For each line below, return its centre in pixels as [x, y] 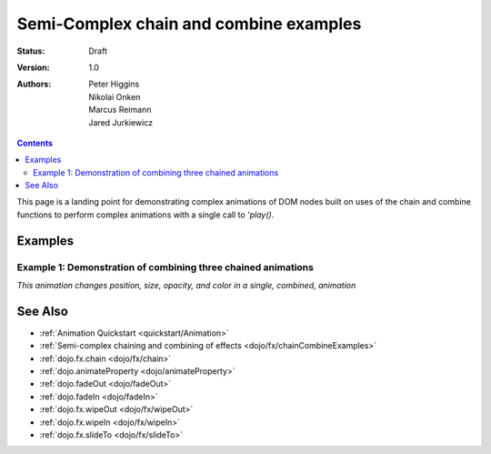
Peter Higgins [114, 84]
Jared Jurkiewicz [121, 122]
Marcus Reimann [120, 110]
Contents [35, 143]
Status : [31, 51]
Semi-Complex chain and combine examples [189, 24]
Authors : [34, 84]
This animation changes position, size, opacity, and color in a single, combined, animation [186, 285]
